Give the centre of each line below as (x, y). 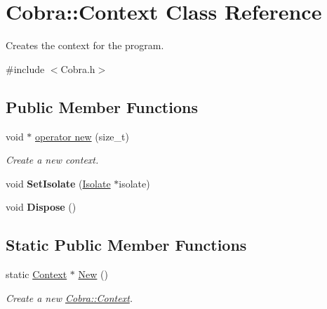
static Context (36, 274)
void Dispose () (41, 207)
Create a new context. (52, 160)
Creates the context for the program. (85, 45)
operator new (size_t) (82, 136)
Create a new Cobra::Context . (69, 297)
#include (25, 68)
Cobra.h (78, 68)
